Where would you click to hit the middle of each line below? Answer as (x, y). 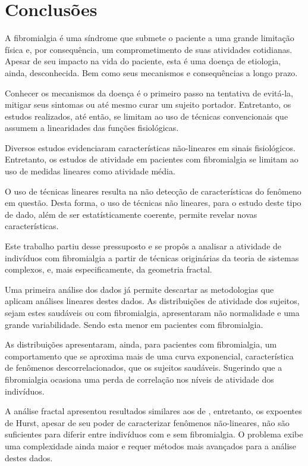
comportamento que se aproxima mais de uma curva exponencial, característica (149, 356)
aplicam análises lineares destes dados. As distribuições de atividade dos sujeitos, (152, 301)
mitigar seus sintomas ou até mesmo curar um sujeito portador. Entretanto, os (148, 104)
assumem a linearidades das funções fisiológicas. (92, 128)
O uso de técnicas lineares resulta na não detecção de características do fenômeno (153, 191)
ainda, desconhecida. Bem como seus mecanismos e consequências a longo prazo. (151, 72)
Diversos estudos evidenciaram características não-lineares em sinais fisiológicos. (150, 147)
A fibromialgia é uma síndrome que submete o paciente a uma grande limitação (150, 38)
